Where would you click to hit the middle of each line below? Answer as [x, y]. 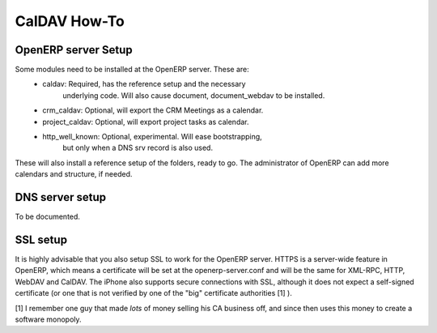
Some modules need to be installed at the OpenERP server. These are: [132, 70]
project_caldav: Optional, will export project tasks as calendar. [146, 122]
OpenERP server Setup [74, 50]
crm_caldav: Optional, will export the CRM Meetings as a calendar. [153, 110]
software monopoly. [48, 319]
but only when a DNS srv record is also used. [138, 148]
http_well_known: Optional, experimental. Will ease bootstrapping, [152, 137]
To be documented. [48, 217]
